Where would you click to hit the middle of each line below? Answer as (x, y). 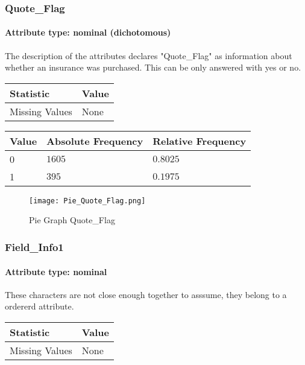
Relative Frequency (200, 141)
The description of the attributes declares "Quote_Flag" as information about (149, 55)
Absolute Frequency (95, 141)
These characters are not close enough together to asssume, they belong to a (146, 294)
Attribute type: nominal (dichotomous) (88, 32)
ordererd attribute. (39, 306)
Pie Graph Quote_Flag (72, 220)
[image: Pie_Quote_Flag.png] (87, 201)
